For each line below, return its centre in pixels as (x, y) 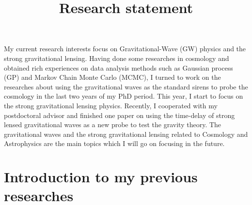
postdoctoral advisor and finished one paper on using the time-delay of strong (119, 115)
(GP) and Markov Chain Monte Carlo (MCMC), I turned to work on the (112, 77)
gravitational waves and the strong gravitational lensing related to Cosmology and (126, 134)
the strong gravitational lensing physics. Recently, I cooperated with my (111, 105)
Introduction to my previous (101, 177)
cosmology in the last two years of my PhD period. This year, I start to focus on (124, 96)
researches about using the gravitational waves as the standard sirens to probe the (126, 86)
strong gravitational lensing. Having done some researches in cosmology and (117, 58)
